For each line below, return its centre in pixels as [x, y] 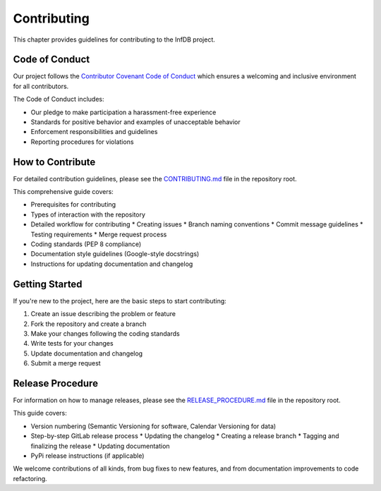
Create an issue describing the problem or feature [103, 314]
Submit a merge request [66, 363]
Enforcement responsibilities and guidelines [94, 132]
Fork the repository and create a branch [89, 324]
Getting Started [48, 284]
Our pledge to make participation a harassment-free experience [123, 112]
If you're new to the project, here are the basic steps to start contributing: [120, 301]
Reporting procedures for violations [82, 142]
